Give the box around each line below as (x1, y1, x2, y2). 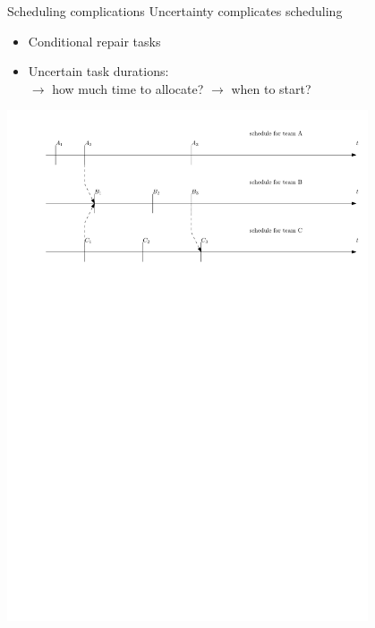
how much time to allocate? (52, 79, 204, 98)
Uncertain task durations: (28, 62, 169, 81)
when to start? (231, 79, 311, 98)
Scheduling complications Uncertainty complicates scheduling (7, 2, 343, 20)
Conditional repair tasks (28, 31, 161, 50)
